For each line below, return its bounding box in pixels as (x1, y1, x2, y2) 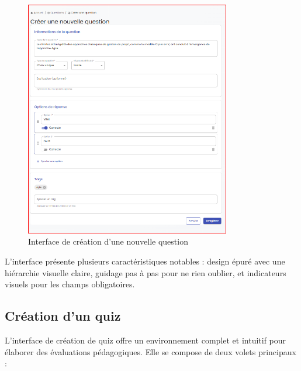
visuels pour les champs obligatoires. (5, 278, 135, 290)
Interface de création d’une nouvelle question (28, 235, 188, 248)
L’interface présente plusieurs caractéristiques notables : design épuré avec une (5, 255, 285, 267)
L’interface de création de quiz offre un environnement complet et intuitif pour (5, 334, 286, 346)
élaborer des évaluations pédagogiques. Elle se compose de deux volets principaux (5, 345, 296, 358)
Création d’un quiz (5, 307, 121, 325)
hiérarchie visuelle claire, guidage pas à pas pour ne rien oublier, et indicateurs (5, 266, 286, 279)
